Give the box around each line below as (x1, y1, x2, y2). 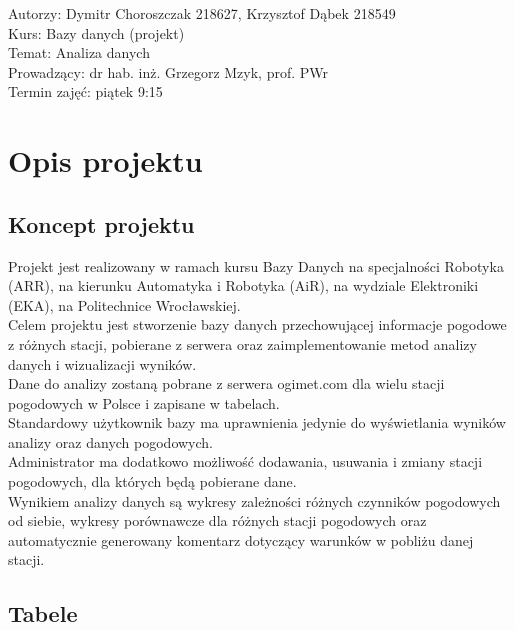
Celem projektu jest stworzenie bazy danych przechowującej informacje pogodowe (8, 314, 507, 335)
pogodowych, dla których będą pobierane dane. (8, 471, 297, 492)
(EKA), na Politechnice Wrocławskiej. (8, 294, 241, 315)
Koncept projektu (8, 208, 195, 239)
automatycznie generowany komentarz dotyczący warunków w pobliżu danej (8, 529, 474, 550)
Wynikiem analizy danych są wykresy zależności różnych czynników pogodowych (8, 490, 501, 511)
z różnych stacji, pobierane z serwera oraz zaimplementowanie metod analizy (8, 333, 477, 354)
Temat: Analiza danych (8, 42, 150, 63)
